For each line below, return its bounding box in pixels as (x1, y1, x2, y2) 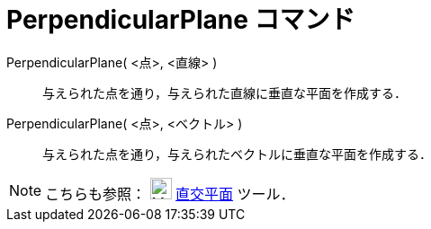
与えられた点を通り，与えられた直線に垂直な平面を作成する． (42, 84, 408, 101)
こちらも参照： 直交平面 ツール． (45, 184, 295, 203)
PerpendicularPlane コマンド (6, 4, 355, 35)
